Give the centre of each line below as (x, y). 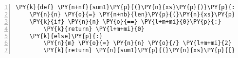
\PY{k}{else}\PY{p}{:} (66, 36)
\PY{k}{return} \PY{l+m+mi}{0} (94, 29)
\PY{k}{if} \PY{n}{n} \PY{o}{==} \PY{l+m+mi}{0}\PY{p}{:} (125, 22)
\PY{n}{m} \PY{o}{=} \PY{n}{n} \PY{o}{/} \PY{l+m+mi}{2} (137, 43)
